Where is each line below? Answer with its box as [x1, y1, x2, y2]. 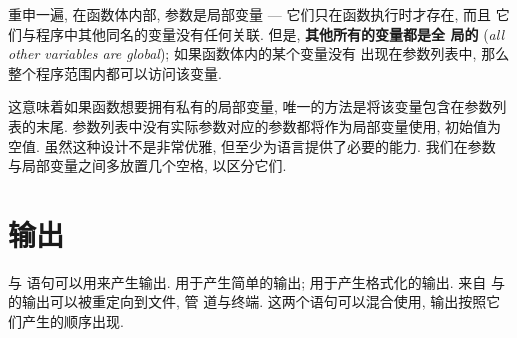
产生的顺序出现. [21, 311, 124, 332]
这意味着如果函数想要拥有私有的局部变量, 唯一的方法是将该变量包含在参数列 [8, 96, 507, 117]
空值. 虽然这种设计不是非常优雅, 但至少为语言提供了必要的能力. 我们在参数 [8, 135, 496, 156]
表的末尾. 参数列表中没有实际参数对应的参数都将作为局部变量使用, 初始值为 [8, 115, 502, 136]
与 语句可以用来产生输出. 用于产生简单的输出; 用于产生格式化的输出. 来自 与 [8, 271, 505, 292]
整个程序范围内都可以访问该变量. [8, 62, 222, 83]
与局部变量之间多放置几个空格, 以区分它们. [8, 155, 287, 176]
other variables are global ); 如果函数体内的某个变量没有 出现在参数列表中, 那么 [8, 43, 510, 64]
